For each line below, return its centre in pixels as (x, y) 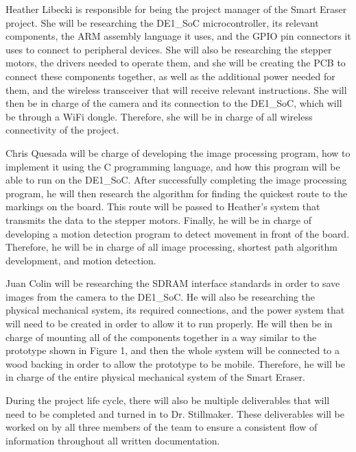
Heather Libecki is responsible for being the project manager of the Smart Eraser (176, 9)
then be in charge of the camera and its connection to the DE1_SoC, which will (174, 103)
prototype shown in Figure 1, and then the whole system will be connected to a (173, 350)
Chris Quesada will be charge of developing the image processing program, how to (178, 152)
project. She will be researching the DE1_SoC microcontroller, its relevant (162, 22)
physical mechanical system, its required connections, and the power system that (175, 310)
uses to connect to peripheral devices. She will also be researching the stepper (169, 49)
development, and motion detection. (81, 260)
